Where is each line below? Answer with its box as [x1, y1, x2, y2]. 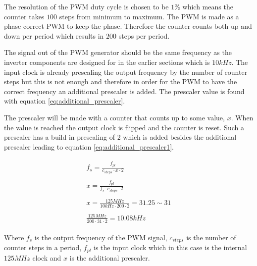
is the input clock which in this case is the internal [94, 242, 247, 253]
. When [231, 112, 254, 122]
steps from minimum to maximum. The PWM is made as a [59, 11, 239, 21]
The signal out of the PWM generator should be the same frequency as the [4, 47, 232, 57]
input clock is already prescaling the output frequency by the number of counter [4, 66, 248, 77]
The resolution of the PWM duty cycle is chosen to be [4, 1, 169, 11]
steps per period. [118, 30, 170, 41]
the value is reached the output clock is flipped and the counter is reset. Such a [4, 122, 244, 132]
